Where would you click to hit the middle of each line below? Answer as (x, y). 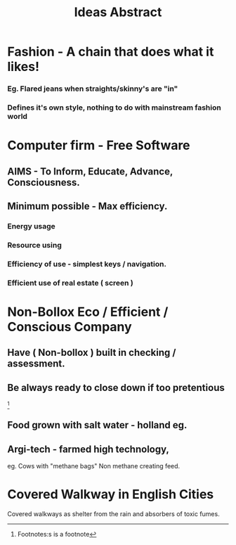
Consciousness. (44, 182)
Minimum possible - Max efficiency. (87, 206)
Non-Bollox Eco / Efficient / (88, 312)
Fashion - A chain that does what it (111, 52)
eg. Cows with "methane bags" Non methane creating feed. (94, 466)
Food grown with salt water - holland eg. (97, 425)
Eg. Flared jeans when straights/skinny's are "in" (93, 89)
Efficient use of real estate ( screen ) (70, 283)
